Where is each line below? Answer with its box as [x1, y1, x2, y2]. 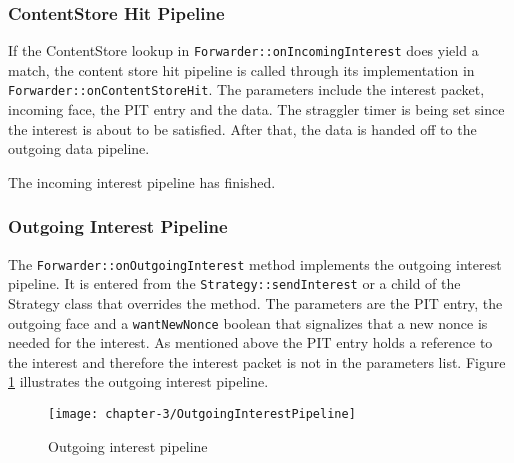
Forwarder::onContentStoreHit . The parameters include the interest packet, [8, 79, 485, 100]
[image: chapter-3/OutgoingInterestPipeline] [48, 407, 356, 422]
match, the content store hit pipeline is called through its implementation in [8, 59, 475, 80]
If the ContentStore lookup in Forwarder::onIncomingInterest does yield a [8, 40, 479, 61]
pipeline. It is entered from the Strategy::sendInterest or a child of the [8, 273, 461, 294]
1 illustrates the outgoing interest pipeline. [8, 371, 269, 392]
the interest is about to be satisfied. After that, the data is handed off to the [8, 118, 477, 139]
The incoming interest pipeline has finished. [8, 171, 276, 192]
